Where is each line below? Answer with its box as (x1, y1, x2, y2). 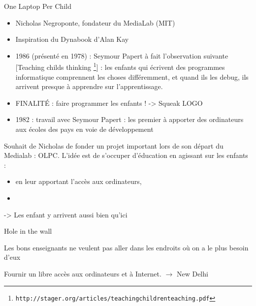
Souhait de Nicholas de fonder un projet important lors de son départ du (4, 140, 224, 151)
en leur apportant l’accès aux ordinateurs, (15, 176, 142, 186)
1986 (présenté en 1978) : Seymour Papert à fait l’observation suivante (15, 50, 228, 61)
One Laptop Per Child (4, 1, 71, 11)
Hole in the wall (4, 226, 52, 236)
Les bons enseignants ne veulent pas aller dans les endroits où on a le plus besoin (4, 242, 249, 252)
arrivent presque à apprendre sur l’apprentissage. (15, 81, 163, 92)
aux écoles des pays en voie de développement (15, 124, 154, 134)
